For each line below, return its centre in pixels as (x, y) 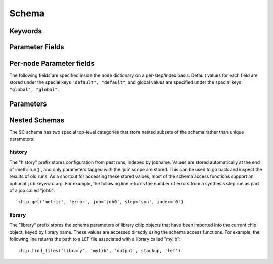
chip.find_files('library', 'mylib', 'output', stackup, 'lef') (100, 251)
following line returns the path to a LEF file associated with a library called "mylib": (95, 239)
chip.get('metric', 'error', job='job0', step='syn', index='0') (101, 202)
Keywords (26, 31)
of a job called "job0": (32, 190)
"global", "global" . (34, 89)
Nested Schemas (37, 120)
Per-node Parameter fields (52, 63)
